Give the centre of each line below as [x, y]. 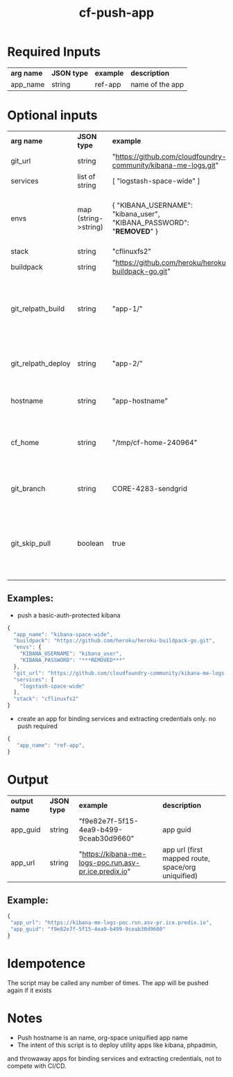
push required [37, 726]
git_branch [28, 488]
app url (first [183, 850]
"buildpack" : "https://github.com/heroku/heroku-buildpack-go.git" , [114, 641]
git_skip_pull [31, 543]
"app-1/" [128, 309]
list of [86, 177]
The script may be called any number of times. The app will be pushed [108, 982]
